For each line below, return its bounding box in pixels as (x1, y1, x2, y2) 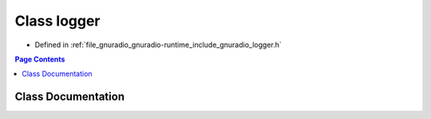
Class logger (14, 12, 101, 30)
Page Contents (14, 54, 65, 64)
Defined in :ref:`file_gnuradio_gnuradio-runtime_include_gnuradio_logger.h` (34, 40, 283, 50)
